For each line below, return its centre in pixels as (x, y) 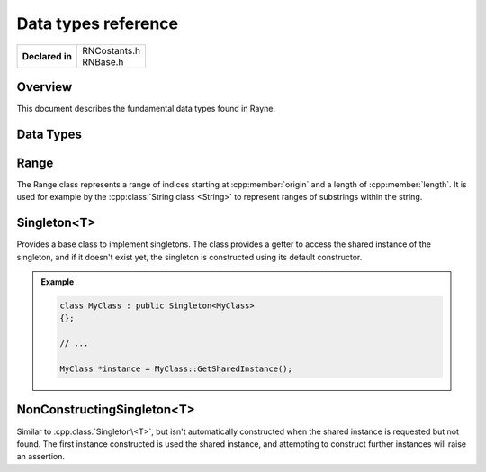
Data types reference (98, 23)
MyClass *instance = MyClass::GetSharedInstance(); (176, 369)
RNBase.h (103, 61)
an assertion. (41, 457)
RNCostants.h (112, 50)
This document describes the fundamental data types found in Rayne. (146, 109)
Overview (45, 87)
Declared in (47, 56)
